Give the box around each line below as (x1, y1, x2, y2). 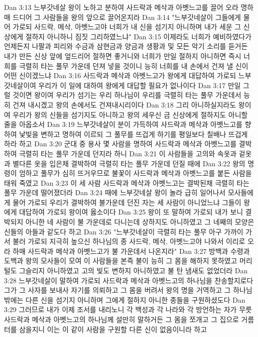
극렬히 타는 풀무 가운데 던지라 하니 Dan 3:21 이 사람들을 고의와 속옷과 (19, 148, 237, 158)
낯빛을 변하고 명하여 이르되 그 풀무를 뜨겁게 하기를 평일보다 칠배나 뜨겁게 (19, 128, 248, 139)
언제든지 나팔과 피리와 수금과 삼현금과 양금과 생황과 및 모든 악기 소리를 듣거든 (4, 41, 248, 51)
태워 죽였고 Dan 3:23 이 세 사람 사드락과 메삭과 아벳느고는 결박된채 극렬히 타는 (4, 177, 250, 188)
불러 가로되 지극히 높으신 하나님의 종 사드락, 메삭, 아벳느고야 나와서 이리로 (12, 236, 246, 246)
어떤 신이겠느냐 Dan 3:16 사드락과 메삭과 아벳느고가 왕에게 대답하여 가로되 (4, 70, 236, 81)
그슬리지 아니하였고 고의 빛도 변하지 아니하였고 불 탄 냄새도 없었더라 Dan (19, 265, 248, 276)
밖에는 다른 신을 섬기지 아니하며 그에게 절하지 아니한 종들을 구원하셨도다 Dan (4, 294, 246, 305)
